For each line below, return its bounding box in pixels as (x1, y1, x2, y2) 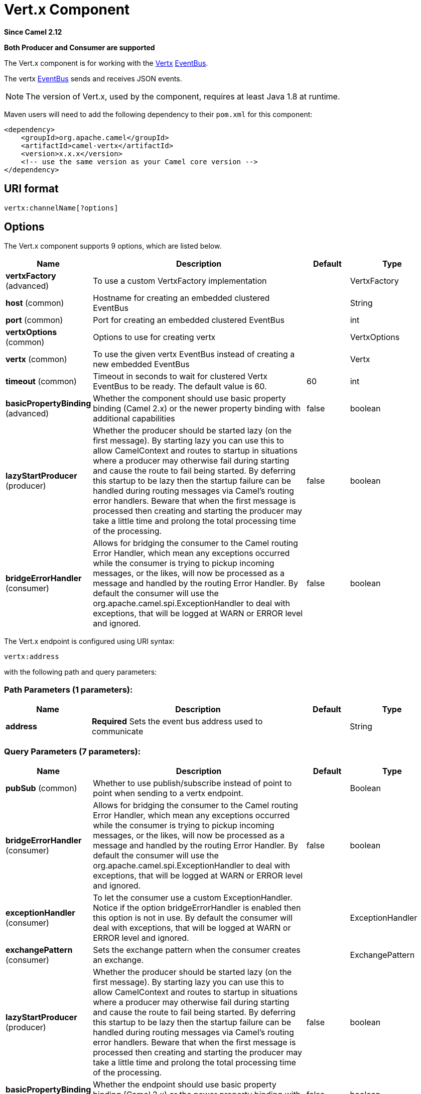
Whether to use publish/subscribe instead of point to (93, 778, 292, 788)
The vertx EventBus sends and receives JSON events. (4, 74, 182, 83)
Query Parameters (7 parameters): (4, 746, 141, 756)
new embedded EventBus (93, 359, 190, 370)
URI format (4, 182, 59, 195)
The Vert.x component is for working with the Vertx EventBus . (4, 58, 208, 67)
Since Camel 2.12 (4, 27, 62, 36)
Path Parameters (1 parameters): (4, 684, 133, 695)
